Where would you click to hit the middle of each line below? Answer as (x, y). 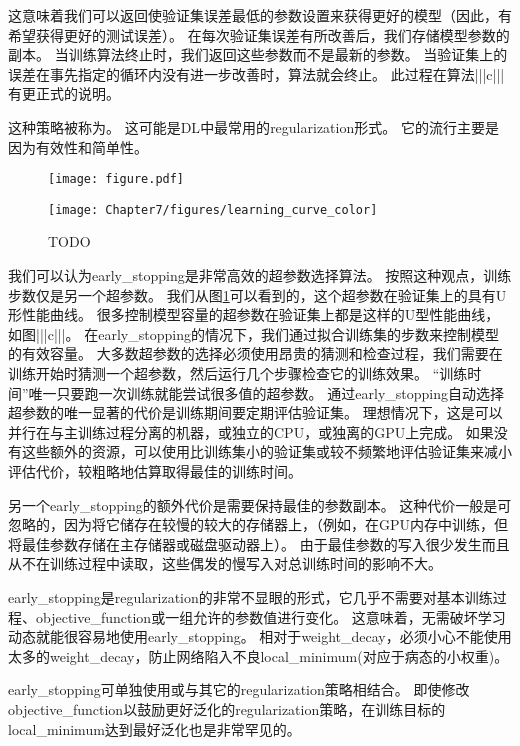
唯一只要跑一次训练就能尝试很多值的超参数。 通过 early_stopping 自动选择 (266, 392)
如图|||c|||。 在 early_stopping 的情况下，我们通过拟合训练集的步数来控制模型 (253, 333)
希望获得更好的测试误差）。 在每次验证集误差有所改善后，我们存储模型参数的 (259, 34)
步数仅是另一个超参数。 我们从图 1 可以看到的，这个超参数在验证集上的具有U (257, 294)
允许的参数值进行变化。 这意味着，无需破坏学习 (349, 616)
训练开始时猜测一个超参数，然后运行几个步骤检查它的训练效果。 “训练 (238, 373)
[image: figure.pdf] (116, 179)
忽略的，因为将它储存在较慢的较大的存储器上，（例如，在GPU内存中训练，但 (258, 524)
